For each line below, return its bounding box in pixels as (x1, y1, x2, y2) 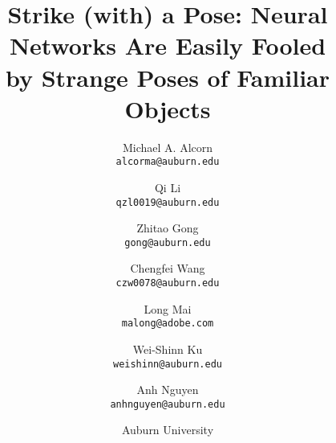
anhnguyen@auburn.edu (110, 398, 225, 410)
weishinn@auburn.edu (112, 358, 223, 370)
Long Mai (144, 300, 192, 317)
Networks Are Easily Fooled (9, 29, 326, 62)
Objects (124, 92, 211, 125)
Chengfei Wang (130, 260, 205, 277)
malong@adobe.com (121, 318, 214, 330)
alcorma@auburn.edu (115, 156, 220, 168)
